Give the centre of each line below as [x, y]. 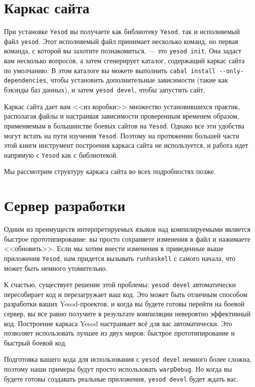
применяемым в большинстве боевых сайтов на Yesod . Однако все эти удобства [124, 125]
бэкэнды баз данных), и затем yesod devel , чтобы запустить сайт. [105, 89]
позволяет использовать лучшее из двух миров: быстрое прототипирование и [119, 333]
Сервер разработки [65, 205]
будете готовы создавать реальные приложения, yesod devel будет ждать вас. [121, 378]
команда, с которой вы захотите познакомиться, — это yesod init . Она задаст [123, 51]
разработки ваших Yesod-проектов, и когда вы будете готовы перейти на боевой [124, 304]
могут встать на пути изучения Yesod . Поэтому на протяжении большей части [122, 135]
